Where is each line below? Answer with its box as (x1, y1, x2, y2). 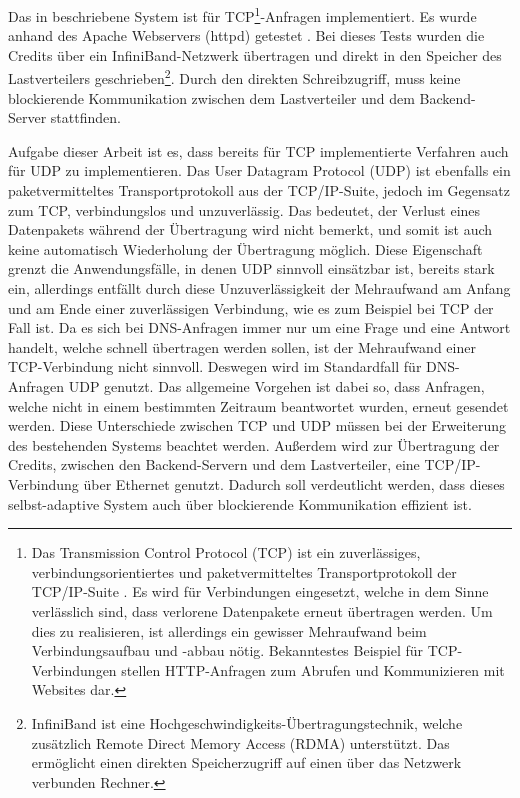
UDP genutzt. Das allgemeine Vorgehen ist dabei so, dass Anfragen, (68, 376, 485, 396)
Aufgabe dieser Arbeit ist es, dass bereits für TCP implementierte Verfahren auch (8, 140, 509, 161)
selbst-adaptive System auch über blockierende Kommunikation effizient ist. (8, 493, 472, 514)
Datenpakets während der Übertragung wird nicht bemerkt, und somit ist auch (8, 219, 493, 240)
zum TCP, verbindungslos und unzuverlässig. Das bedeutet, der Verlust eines (8, 199, 481, 220)
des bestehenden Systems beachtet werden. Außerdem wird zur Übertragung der (8, 434, 500, 455)
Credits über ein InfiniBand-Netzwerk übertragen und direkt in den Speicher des (8, 44, 502, 65)
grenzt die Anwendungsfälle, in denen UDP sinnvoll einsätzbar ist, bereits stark (8, 258, 495, 279)
